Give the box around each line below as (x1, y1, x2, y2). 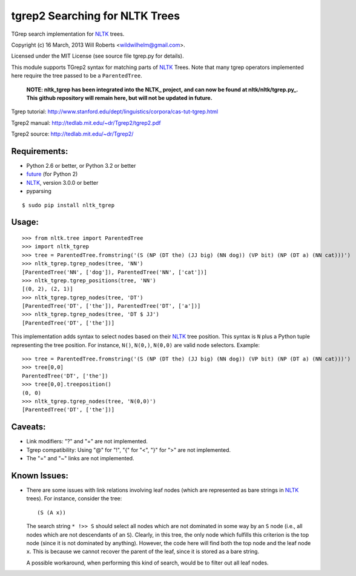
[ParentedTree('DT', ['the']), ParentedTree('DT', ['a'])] (22, 303, 201, 310)
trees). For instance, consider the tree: (26, 495, 122, 502)
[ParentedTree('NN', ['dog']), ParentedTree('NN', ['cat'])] (22, 268, 207, 276)
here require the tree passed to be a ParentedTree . (11, 72, 142, 79)
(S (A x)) (37, 509, 66, 516)
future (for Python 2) (26, 170, 78, 178)
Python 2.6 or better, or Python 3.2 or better (26, 162, 136, 169)
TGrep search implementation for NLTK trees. (11, 30, 125, 38)
